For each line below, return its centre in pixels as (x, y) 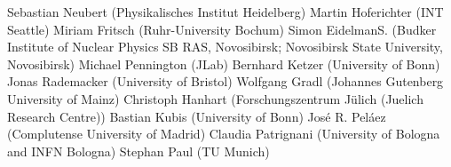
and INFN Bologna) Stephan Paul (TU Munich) (138, 151)
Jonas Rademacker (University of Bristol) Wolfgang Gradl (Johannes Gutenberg (225, 81)
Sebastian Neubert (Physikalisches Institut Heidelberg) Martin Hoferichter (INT (225, 12)
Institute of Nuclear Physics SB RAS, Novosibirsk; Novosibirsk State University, (225, 47)
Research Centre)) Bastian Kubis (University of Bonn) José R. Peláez (197, 116)
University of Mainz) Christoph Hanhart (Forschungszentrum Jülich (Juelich (215, 98)
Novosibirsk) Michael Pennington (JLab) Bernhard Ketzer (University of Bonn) (224, 64)
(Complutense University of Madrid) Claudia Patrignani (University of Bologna (224, 134)
